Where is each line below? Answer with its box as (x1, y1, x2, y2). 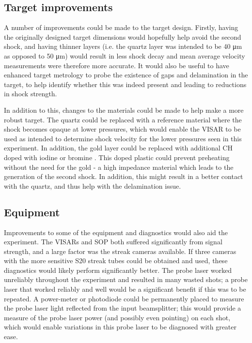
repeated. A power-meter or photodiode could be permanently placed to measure (4, 293, 244, 303)
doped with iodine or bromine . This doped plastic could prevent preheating (4, 152, 230, 162)
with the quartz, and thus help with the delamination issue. (4, 180, 181, 191)
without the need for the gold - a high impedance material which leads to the (4, 162, 234, 172)
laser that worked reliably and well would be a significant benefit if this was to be (4, 284, 246, 294)
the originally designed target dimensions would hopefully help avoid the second (4, 31, 241, 42)
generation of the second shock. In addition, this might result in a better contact (4, 171, 243, 181)
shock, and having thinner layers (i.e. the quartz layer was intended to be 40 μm (4, 41, 242, 51)
